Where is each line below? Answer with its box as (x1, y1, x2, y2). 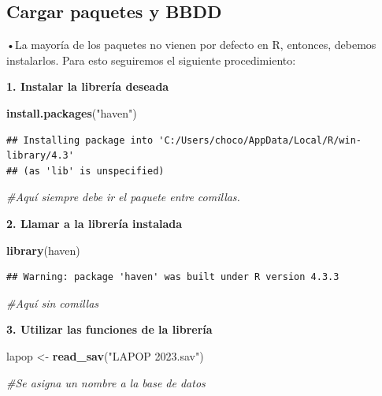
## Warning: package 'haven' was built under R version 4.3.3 (6, 271, 339, 283)
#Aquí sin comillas (6, 294, 99, 311)
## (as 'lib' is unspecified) (6, 165, 165, 177)
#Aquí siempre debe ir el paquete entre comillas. (6, 189, 240, 205)
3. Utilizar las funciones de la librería (6, 321, 213, 338)
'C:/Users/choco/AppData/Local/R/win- (158, 134, 362, 146)
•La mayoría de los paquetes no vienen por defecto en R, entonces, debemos (6, 36, 376, 53)
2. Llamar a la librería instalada (6, 215, 183, 231)
